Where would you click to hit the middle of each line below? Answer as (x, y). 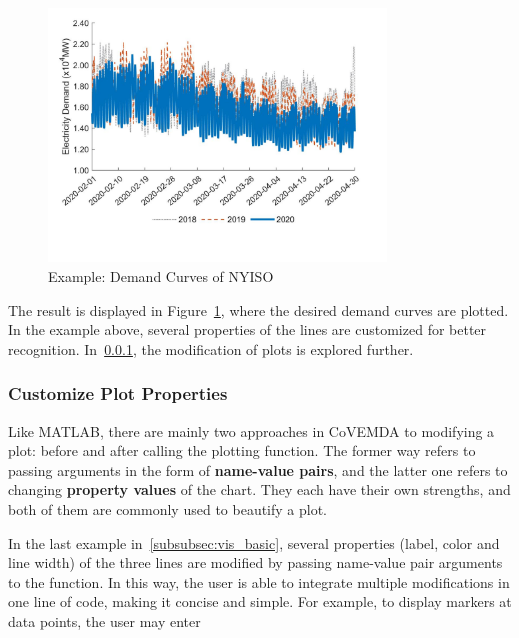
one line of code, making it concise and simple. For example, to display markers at (260, 601)
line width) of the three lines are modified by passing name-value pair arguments (255, 562)
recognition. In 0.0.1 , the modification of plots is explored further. (211, 348)
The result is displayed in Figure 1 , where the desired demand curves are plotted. (258, 309)
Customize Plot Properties (118, 393)
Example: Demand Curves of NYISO (161, 275)
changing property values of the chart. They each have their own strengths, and (259, 489)
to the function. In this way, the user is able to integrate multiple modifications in (259, 581)
